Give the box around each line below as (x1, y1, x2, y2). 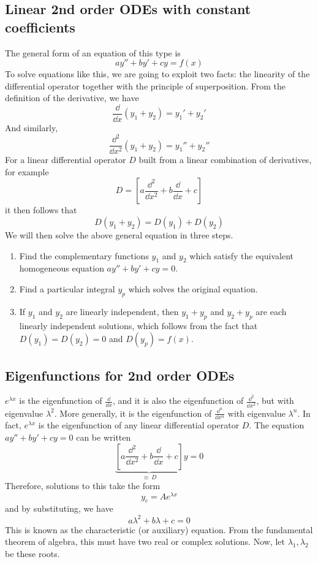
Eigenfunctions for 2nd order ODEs (5, 365, 235, 384)
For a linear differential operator (5, 153, 126, 166)
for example (5, 165, 49, 178)
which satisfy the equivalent (189, 249, 293, 262)
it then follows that (5, 203, 77, 216)
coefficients (5, 17, 75, 36)
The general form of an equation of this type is (5, 46, 181, 59)
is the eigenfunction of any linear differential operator (38, 419, 240, 431)
